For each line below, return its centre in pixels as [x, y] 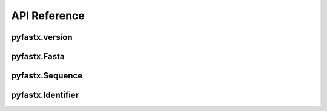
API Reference [48, 16]
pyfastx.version [42, 37]
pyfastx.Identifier [45, 95]
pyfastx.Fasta [38, 56]
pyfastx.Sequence [47, 76]
